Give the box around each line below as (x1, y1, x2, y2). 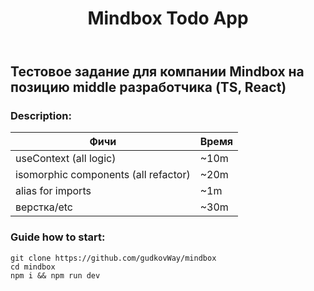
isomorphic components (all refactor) (15, 168, 191, 182)
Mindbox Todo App (87, 7, 249, 30)
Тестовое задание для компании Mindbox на (10, 63, 305, 81)
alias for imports (15, 184, 92, 198)
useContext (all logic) (15, 152, 117, 166)
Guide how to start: (10, 230, 106, 244)
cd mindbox (10, 262, 56, 272)
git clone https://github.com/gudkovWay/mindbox (10, 253, 217, 263)
